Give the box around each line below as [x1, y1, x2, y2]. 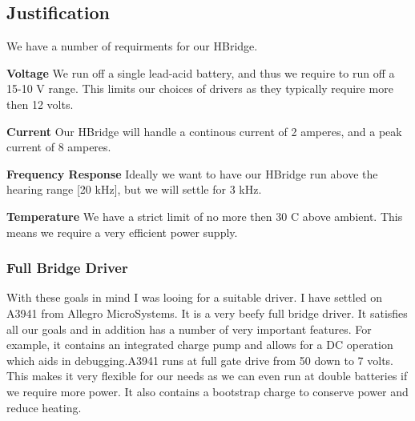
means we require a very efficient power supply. [6, 223, 238, 240]
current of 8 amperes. [6, 138, 111, 155]
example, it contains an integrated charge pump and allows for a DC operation [6, 336, 393, 353]
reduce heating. [6, 399, 82, 415]
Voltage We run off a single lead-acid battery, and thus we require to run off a [6, 64, 395, 81]
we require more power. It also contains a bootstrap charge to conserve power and [6, 383, 409, 399]
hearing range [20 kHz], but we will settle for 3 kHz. [6, 181, 262, 198]
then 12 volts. [6, 95, 74, 112]
